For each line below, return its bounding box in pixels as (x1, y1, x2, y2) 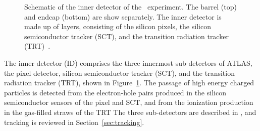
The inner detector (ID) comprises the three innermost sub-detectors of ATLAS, (4, 57, 252, 68)
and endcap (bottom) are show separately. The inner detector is (24, 11, 222, 22)
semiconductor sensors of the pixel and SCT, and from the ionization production (4, 97, 253, 107)
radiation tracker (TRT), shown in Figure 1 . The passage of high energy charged (4, 77, 254, 88)
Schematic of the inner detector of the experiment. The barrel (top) (24, 2, 237, 12)
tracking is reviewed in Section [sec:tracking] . (4, 116, 144, 127)
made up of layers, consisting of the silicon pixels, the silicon (24, 21, 211, 32)
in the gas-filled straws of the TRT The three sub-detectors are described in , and (4, 106, 256, 117)
